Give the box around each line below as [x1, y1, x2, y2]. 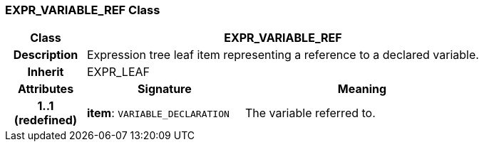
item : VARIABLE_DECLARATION [86, 106, 230, 121]
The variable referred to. [244, 106, 376, 121]
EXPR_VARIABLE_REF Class [5, 3, 160, 17]
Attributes [17, 82, 74, 97]
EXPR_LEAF [86, 65, 150, 80]
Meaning [337, 82, 387, 97]
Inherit [27, 65, 64, 80]
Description [13, 48, 78, 62]
